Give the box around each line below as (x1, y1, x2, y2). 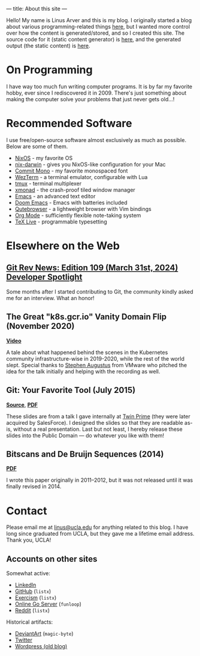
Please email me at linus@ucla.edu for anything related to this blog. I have (6, 524, 189, 531)
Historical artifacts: (6, 618, 53, 625)
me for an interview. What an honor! (6, 294, 95, 301)
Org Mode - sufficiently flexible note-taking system (14, 211, 141, 219)
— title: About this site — (6, 5, 68, 12)
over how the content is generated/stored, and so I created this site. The (6, 29, 184, 37)
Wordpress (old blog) (14, 643, 68, 650)
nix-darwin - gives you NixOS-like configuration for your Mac (14, 161, 166, 168)
